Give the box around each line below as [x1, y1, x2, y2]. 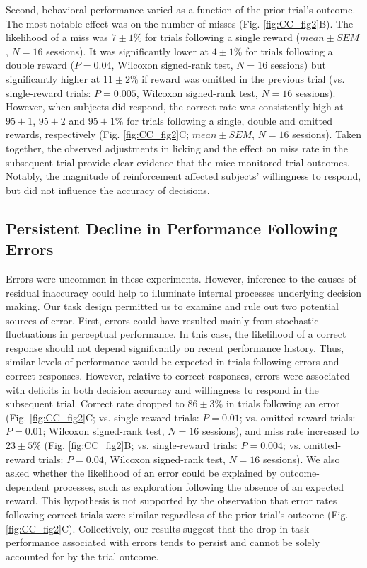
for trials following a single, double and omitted [127, 113, 332, 127]
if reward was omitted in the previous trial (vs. [141, 71, 345, 86]
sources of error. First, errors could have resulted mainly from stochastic [6, 312, 319, 327]
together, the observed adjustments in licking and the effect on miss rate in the [6, 140, 348, 155]
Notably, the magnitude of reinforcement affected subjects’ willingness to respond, [6, 169, 361, 183]
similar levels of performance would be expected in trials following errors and [6, 354, 339, 369]
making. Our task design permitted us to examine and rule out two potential [6, 299, 339, 314]
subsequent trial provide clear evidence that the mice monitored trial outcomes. [6, 154, 350, 169]
